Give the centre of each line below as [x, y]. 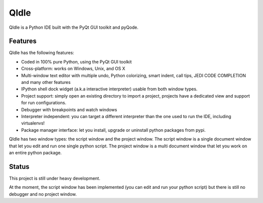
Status [19, 167]
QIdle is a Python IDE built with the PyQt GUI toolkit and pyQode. [74, 27]
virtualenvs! [33, 123]
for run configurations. [44, 103]
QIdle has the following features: [42, 53]
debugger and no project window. [43, 194]
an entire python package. [35, 152]
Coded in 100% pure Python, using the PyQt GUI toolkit [76, 61]
